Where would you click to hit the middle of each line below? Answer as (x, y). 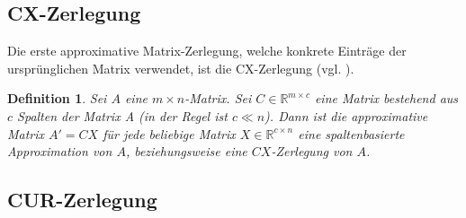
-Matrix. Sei (218, 98)
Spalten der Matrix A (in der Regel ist (122, 115)
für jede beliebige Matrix (169, 133)
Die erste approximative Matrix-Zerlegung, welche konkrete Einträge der (207, 51)
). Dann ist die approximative (346, 115)
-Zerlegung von (312, 151)
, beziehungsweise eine (186, 151)
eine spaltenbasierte (351, 133)
